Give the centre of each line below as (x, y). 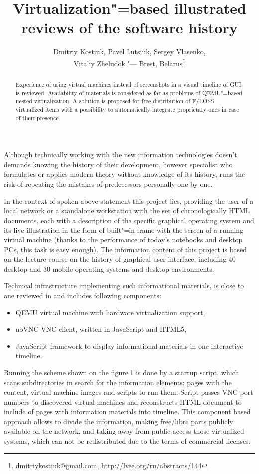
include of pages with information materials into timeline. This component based (127, 411)
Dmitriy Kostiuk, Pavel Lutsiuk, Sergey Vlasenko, (129, 52)
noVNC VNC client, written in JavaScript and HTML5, (101, 329)
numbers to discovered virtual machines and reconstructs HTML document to (123, 401)
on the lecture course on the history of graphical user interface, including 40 (120, 259)
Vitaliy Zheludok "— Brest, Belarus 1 (129, 62)
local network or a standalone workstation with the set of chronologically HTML (127, 210)
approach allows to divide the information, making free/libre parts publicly (119, 421)
